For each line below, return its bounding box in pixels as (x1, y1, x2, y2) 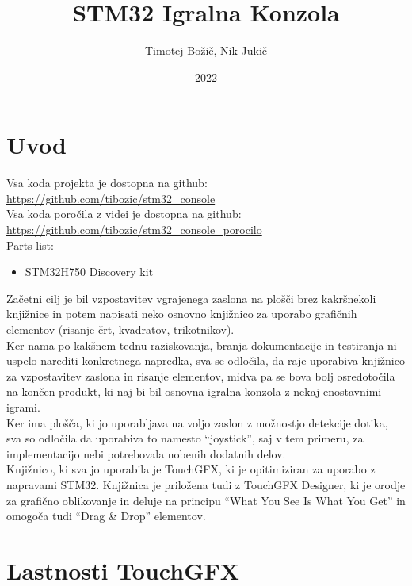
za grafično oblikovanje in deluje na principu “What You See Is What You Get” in (6, 492, 406, 508)
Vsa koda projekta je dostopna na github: (6, 174, 208, 191)
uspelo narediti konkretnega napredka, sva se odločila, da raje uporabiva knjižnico (6, 352, 405, 369)
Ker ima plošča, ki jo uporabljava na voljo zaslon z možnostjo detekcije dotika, (6, 414, 388, 431)
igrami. (6, 398, 40, 415)
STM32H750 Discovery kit (25, 263, 154, 280)
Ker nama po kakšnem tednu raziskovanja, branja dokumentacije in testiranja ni (6, 336, 397, 353)
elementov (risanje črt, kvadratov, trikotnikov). (6, 321, 235, 337)
